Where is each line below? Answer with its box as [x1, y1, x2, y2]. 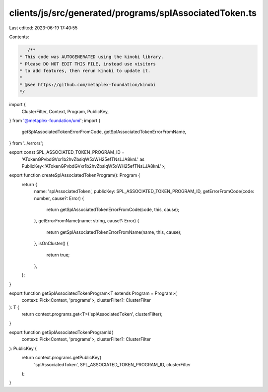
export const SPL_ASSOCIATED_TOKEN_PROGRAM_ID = [9, 149, 125, 155]
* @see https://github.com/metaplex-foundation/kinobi [19, 82, 156, 87]
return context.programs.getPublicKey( [21, 355, 102, 361]
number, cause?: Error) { [34, 195, 84, 201]
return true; [46, 252, 70, 258]
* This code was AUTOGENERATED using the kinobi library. [19, 54, 164, 60]
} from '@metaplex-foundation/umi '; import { [9, 118, 101, 124]
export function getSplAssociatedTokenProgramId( [9, 329, 114, 335]
